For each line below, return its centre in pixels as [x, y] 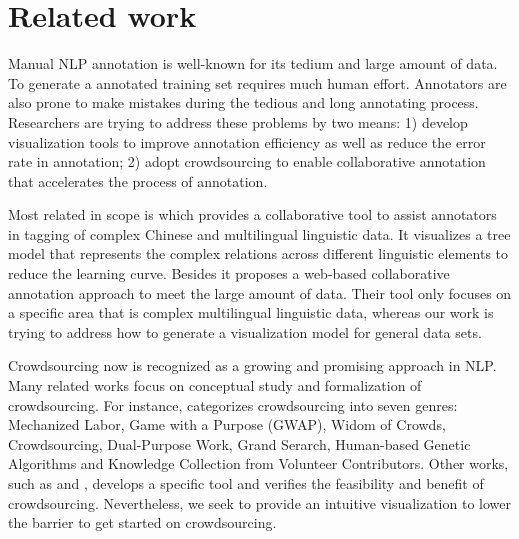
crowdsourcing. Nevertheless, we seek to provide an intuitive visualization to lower [259, 502]
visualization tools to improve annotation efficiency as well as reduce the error [247, 141]
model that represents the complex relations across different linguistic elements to [258, 253]
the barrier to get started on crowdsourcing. [142, 522]
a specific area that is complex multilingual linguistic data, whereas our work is [251, 312]
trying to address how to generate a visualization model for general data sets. [245, 331]
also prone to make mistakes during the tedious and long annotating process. [243, 102]
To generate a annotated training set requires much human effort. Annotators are [257, 82]
